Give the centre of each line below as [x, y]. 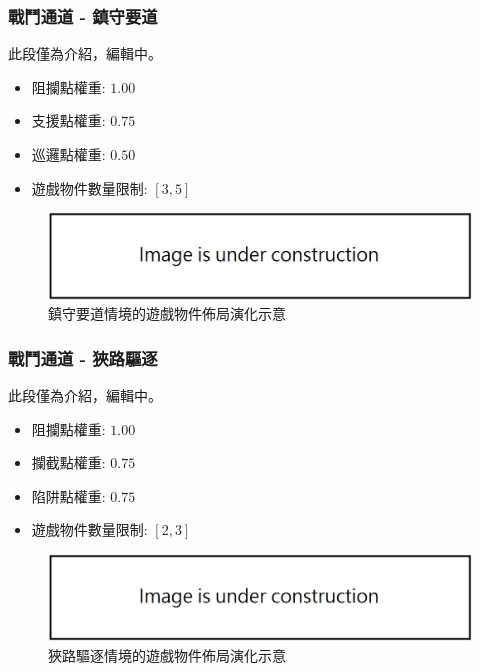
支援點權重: [68, 120]
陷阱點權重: [68, 495]
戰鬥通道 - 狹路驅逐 [83, 357]
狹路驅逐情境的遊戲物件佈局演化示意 [167, 654]
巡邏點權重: [68, 154]
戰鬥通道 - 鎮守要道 [83, 15]
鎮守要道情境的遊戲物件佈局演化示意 [167, 313]
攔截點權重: [68, 462]
